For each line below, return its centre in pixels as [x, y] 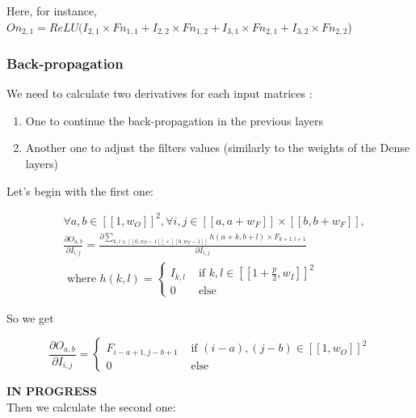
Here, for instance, [52, 11]
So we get [30, 317]
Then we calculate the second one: [91, 407]
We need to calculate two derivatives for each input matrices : [160, 93]
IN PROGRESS [52, 391]
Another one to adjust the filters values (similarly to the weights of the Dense [217, 148]
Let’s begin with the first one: [80, 190]
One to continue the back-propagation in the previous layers [174, 120]
